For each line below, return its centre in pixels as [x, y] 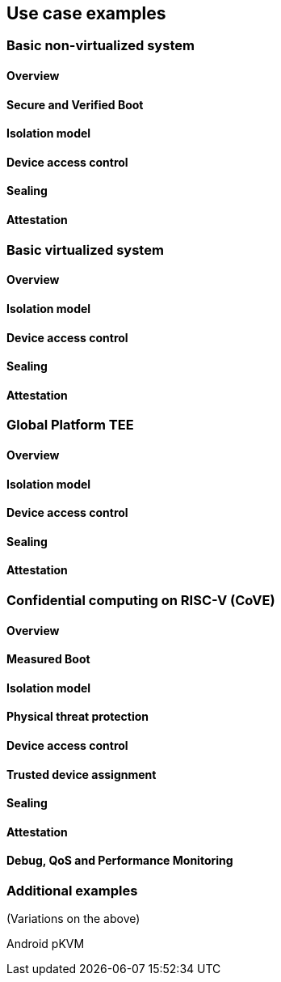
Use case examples [86, 13]
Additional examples [72, 891]
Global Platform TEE [70, 425]
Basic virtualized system [85, 250]
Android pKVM [46, 944]
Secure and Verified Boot [75, 104]
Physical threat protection [78, 717]
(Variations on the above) [73, 919]
